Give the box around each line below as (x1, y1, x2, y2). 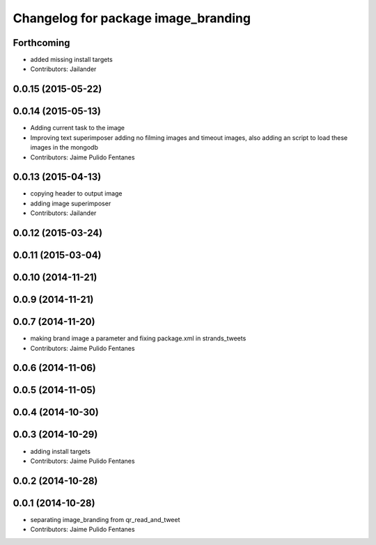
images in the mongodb (30, 143, 99, 152)
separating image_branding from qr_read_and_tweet (30, 515, 180, 523)
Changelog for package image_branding (13, 10, 251, 26)
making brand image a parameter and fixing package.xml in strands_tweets (30, 334, 246, 342)
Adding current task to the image (30, 124, 125, 132)
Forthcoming (13, 37, 70, 49)
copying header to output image (30, 189, 123, 198)
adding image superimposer (30, 199, 111, 207)
